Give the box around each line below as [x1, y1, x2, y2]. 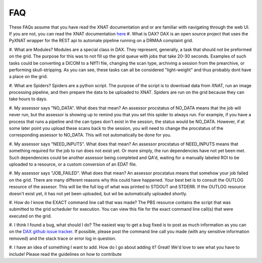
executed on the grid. [9, 213, 52, 219]
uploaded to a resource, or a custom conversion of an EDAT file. [9, 161, 137, 167]
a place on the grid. [9, 74, 48, 79]
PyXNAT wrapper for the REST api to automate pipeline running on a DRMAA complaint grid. [9, 38, 194, 44]
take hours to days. [9, 96, 48, 102]
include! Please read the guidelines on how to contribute [9, 251, 122, 257]
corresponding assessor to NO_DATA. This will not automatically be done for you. [9, 132, 172, 138]
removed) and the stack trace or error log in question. [9, 235, 116, 241]
